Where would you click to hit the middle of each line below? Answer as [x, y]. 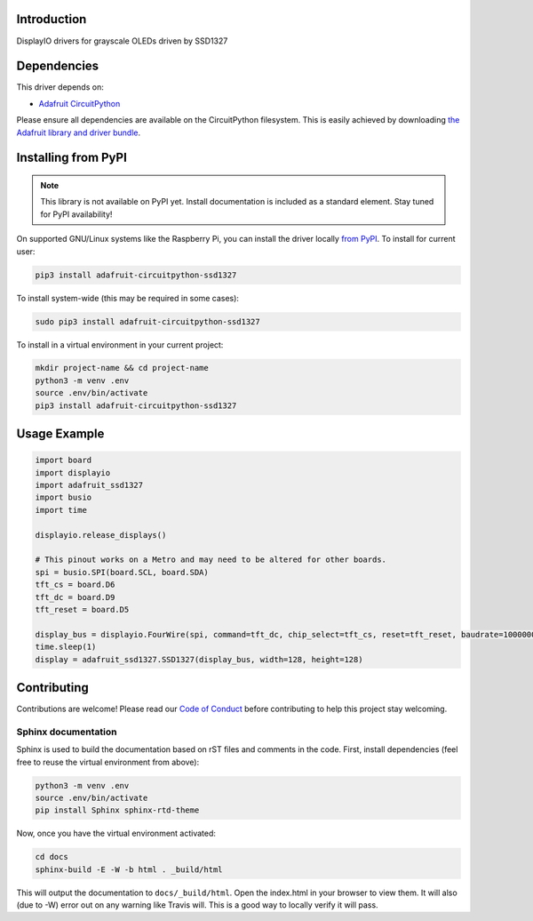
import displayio [73, 473]
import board [64, 461]
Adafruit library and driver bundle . [79, 132]
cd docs [52, 857]
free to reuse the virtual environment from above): [108, 762]
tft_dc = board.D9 [75, 597]
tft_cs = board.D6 [75, 585]
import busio [64, 497]
